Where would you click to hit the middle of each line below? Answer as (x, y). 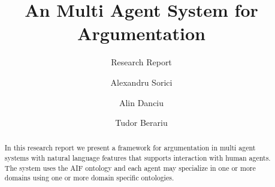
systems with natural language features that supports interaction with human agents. (137, 158)
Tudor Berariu (141, 123)
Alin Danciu (141, 102)
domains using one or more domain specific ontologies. (89, 178)
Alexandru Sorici (141, 82)
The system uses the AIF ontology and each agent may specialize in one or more (130, 168)
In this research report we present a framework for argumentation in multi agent (130, 148)
